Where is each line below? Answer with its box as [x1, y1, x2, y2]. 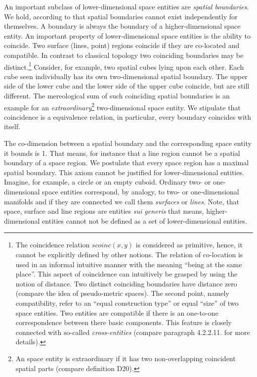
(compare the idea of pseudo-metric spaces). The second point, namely [15, 288, 229, 298]
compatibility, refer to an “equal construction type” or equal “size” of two [15, 297, 239, 308]
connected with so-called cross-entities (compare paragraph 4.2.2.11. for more [15, 327, 250, 337]
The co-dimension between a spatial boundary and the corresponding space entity [4, 138, 252, 148]
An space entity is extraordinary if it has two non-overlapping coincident [15, 353, 236, 363]
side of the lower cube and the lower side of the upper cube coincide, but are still [4, 81, 250, 91]
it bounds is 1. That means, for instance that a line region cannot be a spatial [4, 147, 240, 158]
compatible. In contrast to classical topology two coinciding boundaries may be [4, 49, 244, 60]
